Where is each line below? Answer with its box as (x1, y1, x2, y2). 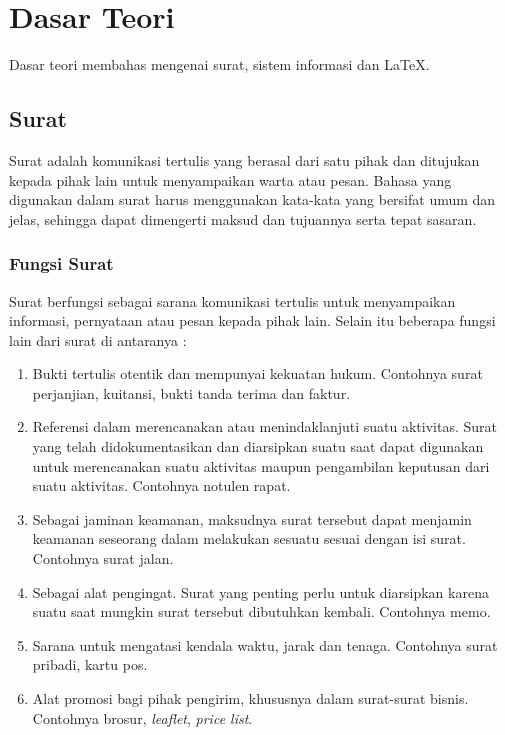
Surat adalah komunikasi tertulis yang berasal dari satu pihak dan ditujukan (9, 149, 480, 170)
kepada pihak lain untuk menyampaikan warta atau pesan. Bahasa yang (9, 169, 452, 190)
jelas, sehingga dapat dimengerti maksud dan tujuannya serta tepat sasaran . (9, 208, 477, 229)
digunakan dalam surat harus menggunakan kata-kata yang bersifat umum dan (9, 189, 496, 210)
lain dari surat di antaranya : (9, 329, 187, 350)
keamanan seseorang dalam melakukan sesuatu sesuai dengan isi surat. (32, 528, 466, 549)
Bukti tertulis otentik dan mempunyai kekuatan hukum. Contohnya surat (32, 363, 483, 384)
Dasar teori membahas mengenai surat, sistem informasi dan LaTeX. (9, 54, 430, 75)
